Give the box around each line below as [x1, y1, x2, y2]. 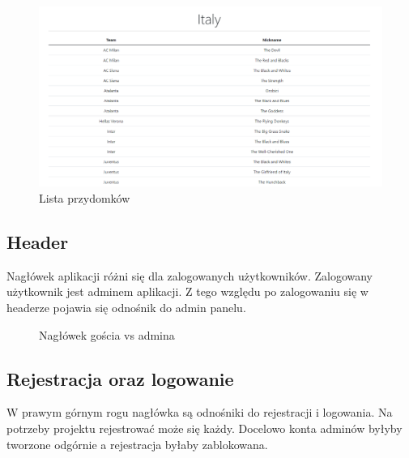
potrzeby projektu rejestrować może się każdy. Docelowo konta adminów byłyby [6, 419, 403, 436]
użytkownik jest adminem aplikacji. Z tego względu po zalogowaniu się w [6, 283, 369, 300]
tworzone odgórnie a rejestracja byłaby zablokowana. [6, 435, 268, 452]
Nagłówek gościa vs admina [39, 326, 175, 343]
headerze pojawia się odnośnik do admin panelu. [6, 298, 246, 315]
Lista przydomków [39, 189, 130, 206]
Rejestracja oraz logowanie [6, 366, 234, 391]
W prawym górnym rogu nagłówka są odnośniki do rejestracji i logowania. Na [6, 404, 393, 421]
